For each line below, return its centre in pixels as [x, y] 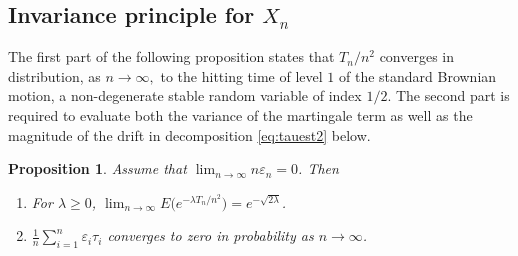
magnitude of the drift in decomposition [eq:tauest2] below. [189, 134]
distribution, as [54, 75]
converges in [417, 56]
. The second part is [448, 95]
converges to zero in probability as [210, 235]
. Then [318, 168]
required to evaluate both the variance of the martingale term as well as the [240, 114]
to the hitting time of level [241, 75]
